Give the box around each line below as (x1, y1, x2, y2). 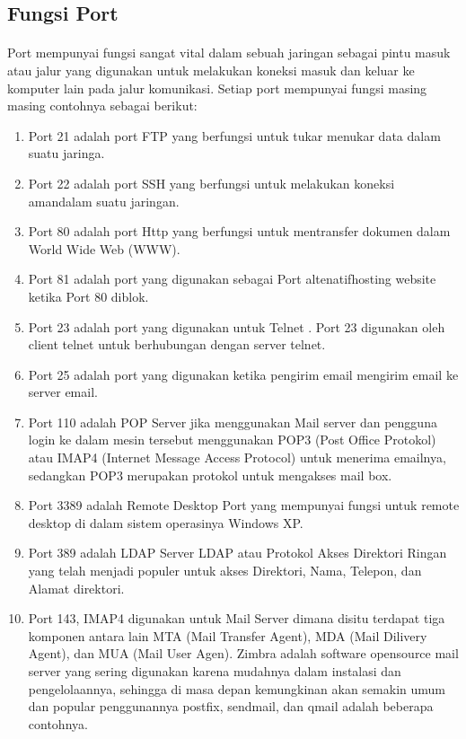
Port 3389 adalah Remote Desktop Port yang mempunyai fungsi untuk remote (28, 496, 460, 515)
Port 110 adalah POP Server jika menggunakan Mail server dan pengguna (28, 412, 437, 431)
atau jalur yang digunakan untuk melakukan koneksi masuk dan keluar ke (7, 60, 415, 79)
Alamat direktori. (28, 578, 125, 597)
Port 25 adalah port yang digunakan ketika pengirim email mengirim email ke (28, 365, 459, 383)
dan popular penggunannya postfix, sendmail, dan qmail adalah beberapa (28, 697, 434, 716)
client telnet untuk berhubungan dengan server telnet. (28, 335, 326, 354)
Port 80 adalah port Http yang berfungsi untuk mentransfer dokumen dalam (28, 222, 451, 241)
